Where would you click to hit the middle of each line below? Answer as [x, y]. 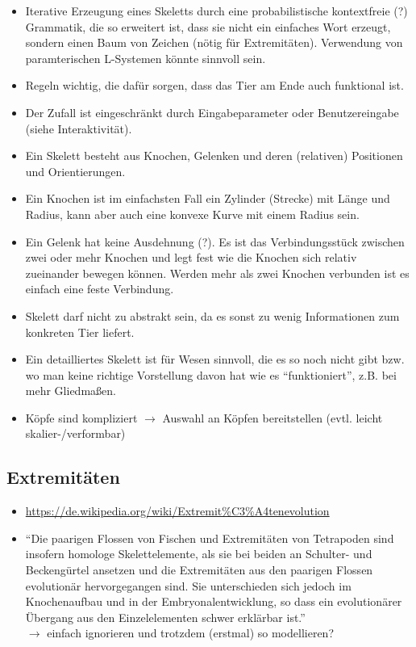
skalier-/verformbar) [75, 433]
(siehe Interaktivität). [79, 128]
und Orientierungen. [75, 171]
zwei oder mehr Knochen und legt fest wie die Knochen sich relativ [191, 257]
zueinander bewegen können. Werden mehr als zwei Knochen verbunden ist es [217, 273]
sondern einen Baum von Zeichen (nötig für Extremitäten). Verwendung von [214, 42]
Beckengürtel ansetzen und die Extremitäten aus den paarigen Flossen [199, 570]
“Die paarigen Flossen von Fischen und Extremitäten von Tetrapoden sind [210, 538]
